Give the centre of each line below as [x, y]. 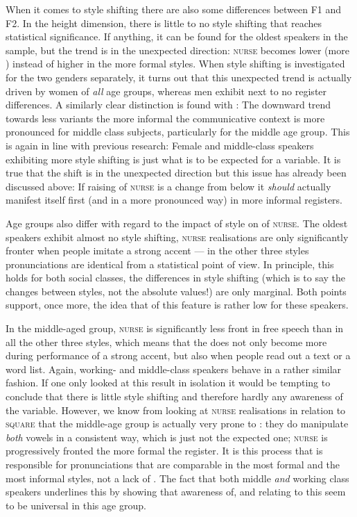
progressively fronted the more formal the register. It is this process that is [164, 451]
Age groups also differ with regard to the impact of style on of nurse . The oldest [177, 223]
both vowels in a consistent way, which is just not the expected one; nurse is [167, 437]
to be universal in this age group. [76, 505]
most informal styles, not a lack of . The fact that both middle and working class [177, 478]
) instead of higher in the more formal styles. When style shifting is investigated [175, 64]
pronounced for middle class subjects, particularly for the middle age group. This [178, 132]
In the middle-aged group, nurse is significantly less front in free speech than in [175, 328]
